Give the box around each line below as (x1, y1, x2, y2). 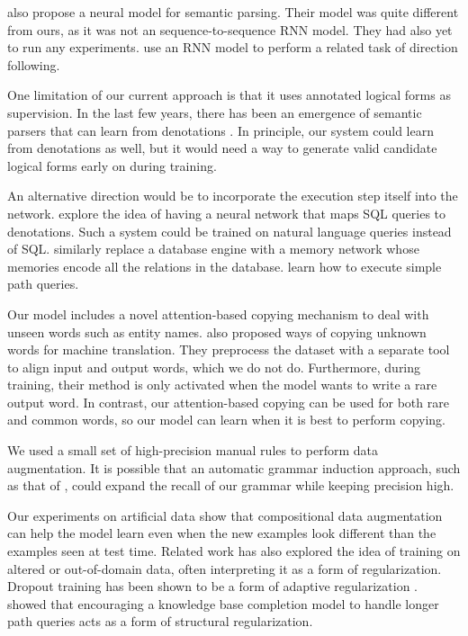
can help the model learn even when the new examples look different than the (7, 524, 436, 542)
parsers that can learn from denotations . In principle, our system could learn (7, 121, 434, 139)
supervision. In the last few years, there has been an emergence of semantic (7, 103, 422, 121)
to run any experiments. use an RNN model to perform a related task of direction (7, 38, 458, 57)
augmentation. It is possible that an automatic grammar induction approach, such (7, 458, 461, 477)
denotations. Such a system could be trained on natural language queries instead (7, 221, 452, 240)
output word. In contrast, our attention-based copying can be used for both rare (7, 392, 449, 411)
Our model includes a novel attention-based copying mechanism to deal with (7, 304, 429, 323)
